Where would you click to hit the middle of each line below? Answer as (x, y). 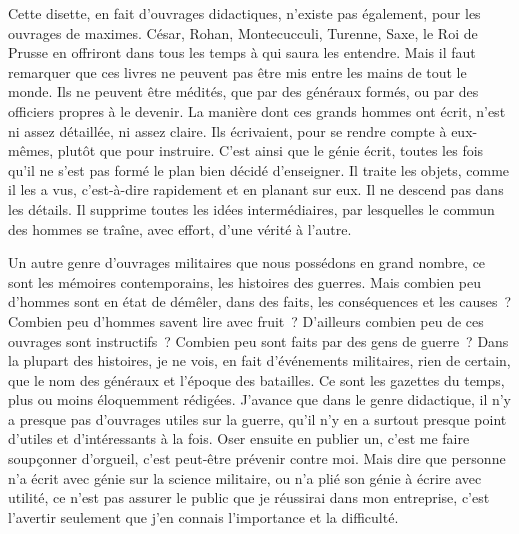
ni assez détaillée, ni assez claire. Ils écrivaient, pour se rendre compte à (227, 130)
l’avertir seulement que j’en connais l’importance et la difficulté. (203, 516)
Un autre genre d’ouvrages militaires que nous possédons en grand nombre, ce (247, 262)
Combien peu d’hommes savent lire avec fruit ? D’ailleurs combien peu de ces (246, 320)
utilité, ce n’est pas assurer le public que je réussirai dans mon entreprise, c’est (249, 497)
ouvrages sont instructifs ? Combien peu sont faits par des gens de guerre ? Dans (258, 340)
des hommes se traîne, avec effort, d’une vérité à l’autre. (180, 228)
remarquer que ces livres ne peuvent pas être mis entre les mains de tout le (237, 71)
